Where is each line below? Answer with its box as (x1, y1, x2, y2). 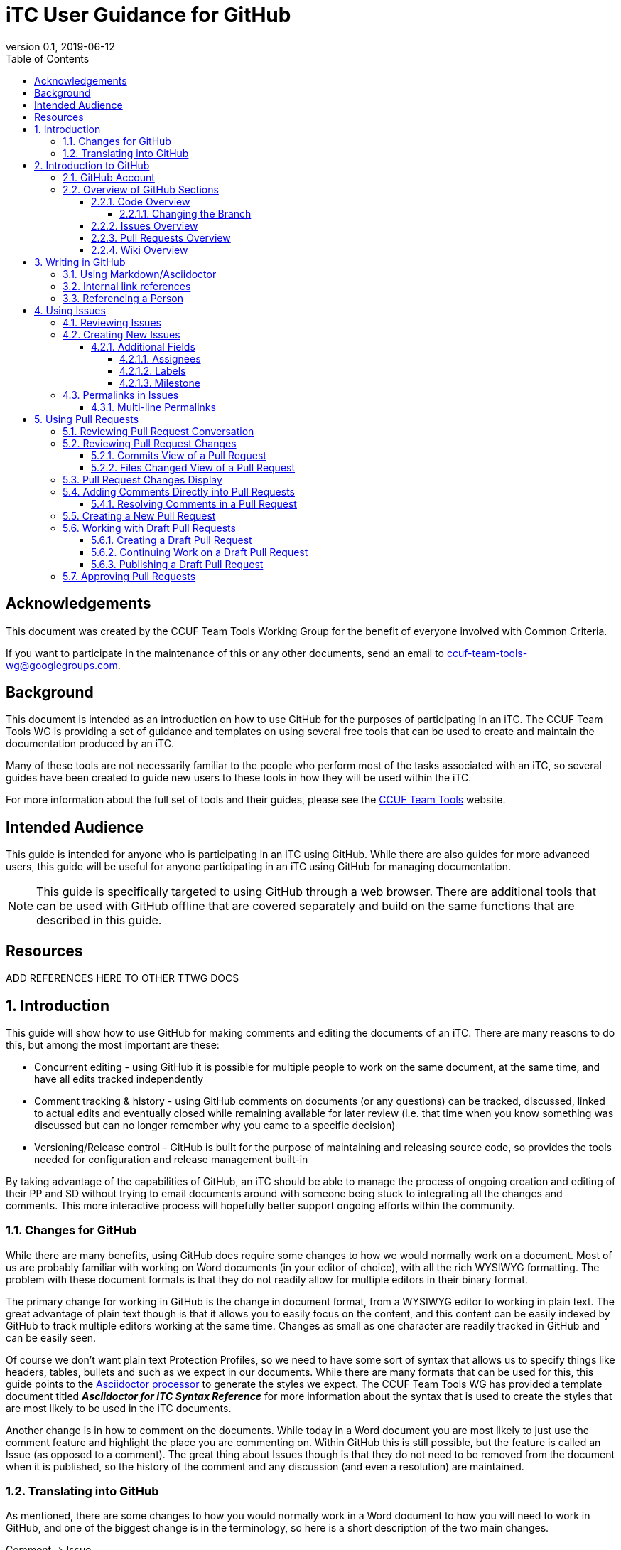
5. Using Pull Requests (34, 412, 139, 425)
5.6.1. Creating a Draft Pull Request (91, 533, 252, 546)
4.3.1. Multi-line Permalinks (91, 400, 216, 413)
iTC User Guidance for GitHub (6, 3, 291, 27)
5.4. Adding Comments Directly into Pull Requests (63, 485, 295, 498)
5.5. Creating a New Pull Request (63, 509, 216, 522)
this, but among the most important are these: (6, 1038, 220, 1051)
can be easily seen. (6, 1331, 97, 1344)
